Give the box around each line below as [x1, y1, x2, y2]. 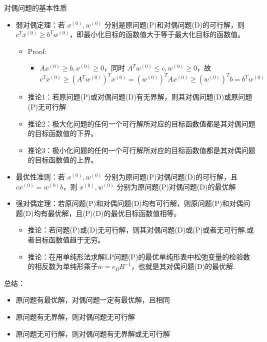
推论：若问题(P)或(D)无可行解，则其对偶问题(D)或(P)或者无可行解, [27, 224, 247, 235]
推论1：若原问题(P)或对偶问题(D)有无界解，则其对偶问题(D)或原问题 [27, 91, 252, 102]
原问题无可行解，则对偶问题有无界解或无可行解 [15, 328, 170, 338]
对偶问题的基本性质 [4, 2, 67, 12]
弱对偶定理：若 [15, 19, 65, 29]
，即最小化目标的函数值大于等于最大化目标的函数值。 [69, 29, 245, 39]
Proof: [27, 45, 47, 56]
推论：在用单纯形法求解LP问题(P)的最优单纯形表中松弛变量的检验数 [27, 251, 250, 261]
